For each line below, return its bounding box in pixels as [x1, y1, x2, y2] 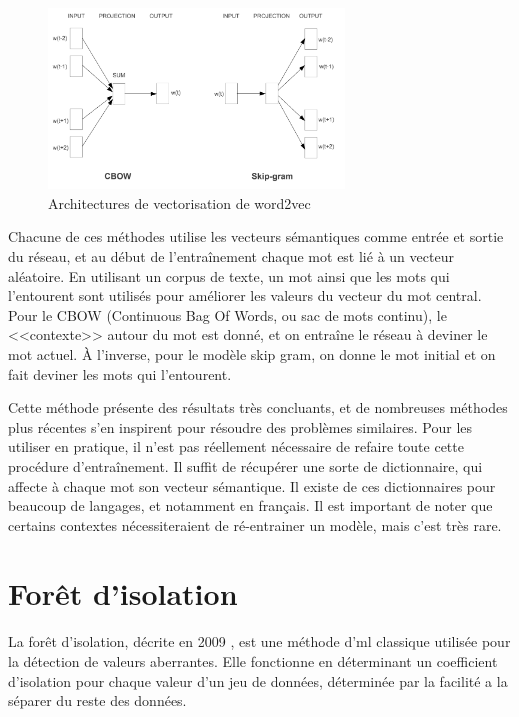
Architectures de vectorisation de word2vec [48, 192, 311, 213]
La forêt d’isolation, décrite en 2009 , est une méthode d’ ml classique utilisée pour [8, 631, 511, 652]
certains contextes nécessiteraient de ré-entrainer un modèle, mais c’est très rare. [8, 514, 502, 535]
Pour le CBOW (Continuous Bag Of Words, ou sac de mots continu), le [8, 304, 447, 325]
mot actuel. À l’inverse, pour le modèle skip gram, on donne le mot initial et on [8, 343, 496, 364]
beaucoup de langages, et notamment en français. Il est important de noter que [8, 495, 493, 516]
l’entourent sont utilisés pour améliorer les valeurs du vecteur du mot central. [8, 285, 482, 306]
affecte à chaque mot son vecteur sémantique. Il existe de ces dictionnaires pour [8, 475, 496, 496]
